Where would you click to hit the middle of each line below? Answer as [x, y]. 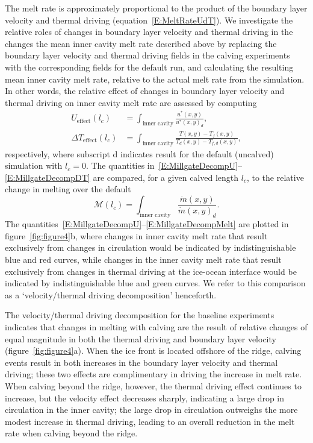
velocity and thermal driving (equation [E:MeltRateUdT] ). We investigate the [149, 20]
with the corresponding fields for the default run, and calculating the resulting [149, 67]
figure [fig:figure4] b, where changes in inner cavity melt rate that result [136, 235]
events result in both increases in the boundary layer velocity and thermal [141, 362]
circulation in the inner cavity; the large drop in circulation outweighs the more [151, 410]
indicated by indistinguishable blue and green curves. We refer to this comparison [155, 283]
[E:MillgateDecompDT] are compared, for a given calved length [122, 177]
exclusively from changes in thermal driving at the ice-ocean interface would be [151, 271]
